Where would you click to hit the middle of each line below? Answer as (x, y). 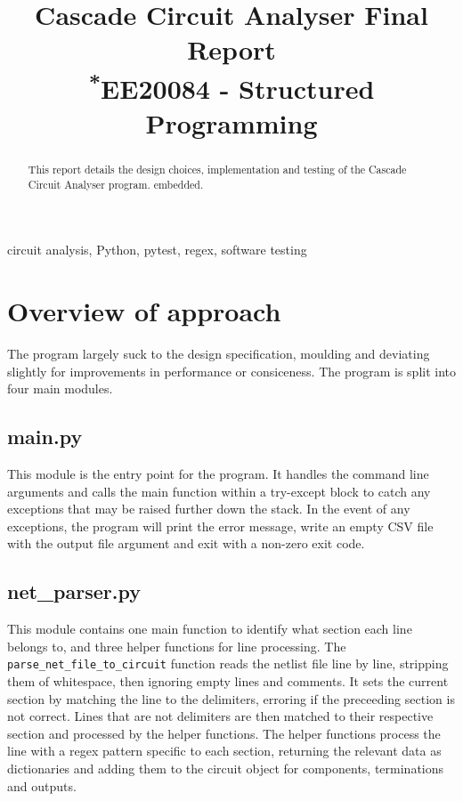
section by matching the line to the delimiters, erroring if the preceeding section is (231, 698)
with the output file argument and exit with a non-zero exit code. (186, 543)
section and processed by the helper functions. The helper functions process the (224, 733)
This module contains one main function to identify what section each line (210, 629)
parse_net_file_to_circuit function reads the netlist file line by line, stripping (228, 663)
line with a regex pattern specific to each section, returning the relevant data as (224, 751)
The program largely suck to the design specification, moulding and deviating (219, 354)
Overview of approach (144, 311)
